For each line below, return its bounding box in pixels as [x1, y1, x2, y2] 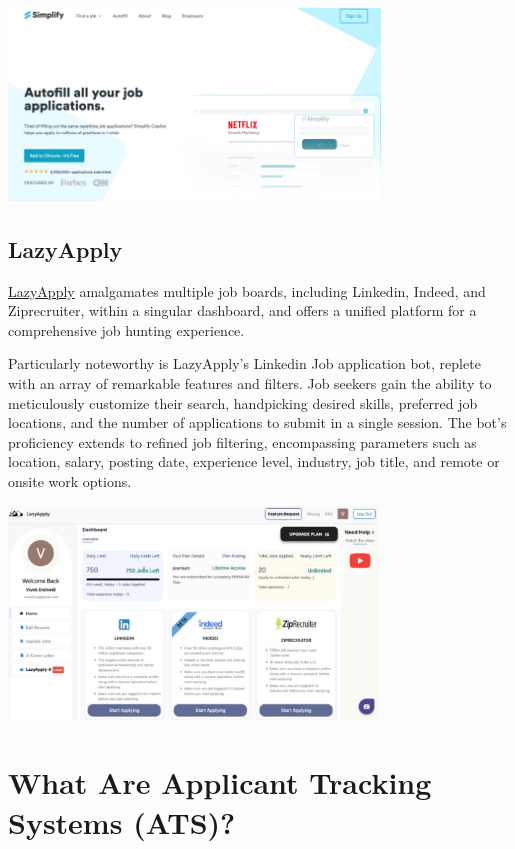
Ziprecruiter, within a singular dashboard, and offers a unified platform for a [8, 300, 477, 321]
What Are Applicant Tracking [8, 762, 432, 803]
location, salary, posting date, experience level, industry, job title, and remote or [8, 451, 500, 472]
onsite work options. [8, 471, 132, 492]
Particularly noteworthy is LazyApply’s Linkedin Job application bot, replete [8, 353, 481, 374]
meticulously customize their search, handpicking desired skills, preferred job [8, 392, 478, 413]
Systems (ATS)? [8, 801, 236, 842]
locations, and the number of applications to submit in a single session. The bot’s [8, 412, 507, 433]
